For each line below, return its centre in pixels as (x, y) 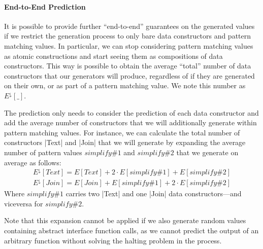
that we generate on (207, 152)
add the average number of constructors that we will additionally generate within (130, 122)
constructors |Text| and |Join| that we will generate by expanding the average (125, 142)
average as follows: (33, 162)
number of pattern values (43, 152)
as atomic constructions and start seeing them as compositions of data (113, 56)
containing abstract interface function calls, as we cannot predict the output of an (131, 230)
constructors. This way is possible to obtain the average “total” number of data (128, 66)
